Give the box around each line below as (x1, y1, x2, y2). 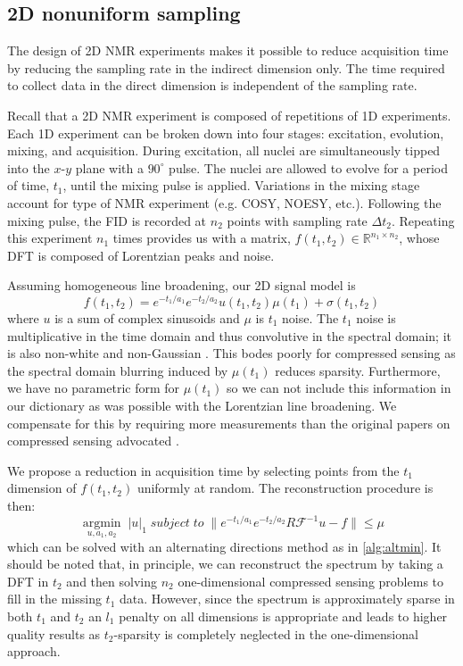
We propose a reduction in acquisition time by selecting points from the (7, 461, 400, 479)
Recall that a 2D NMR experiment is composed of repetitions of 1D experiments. (7, 105, 451, 124)
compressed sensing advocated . (7, 431, 179, 450)
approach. (7, 642, 61, 661)
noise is (356, 309, 396, 327)
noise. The (282, 309, 339, 327)
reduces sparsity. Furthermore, (275, 361, 441, 379)
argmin (82, 517, 121, 530)
